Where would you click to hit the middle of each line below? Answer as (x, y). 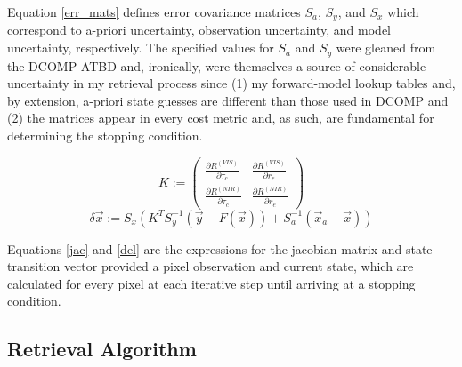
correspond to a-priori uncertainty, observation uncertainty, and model (199, 30)
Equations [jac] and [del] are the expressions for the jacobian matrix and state (220, 248)
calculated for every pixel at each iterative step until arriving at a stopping (211, 283)
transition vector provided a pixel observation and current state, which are (211, 266)
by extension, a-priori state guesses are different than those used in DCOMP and (228, 100)
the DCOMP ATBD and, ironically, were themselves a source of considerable (217, 65)
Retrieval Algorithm (102, 349)
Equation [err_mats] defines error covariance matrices (154, 12)
